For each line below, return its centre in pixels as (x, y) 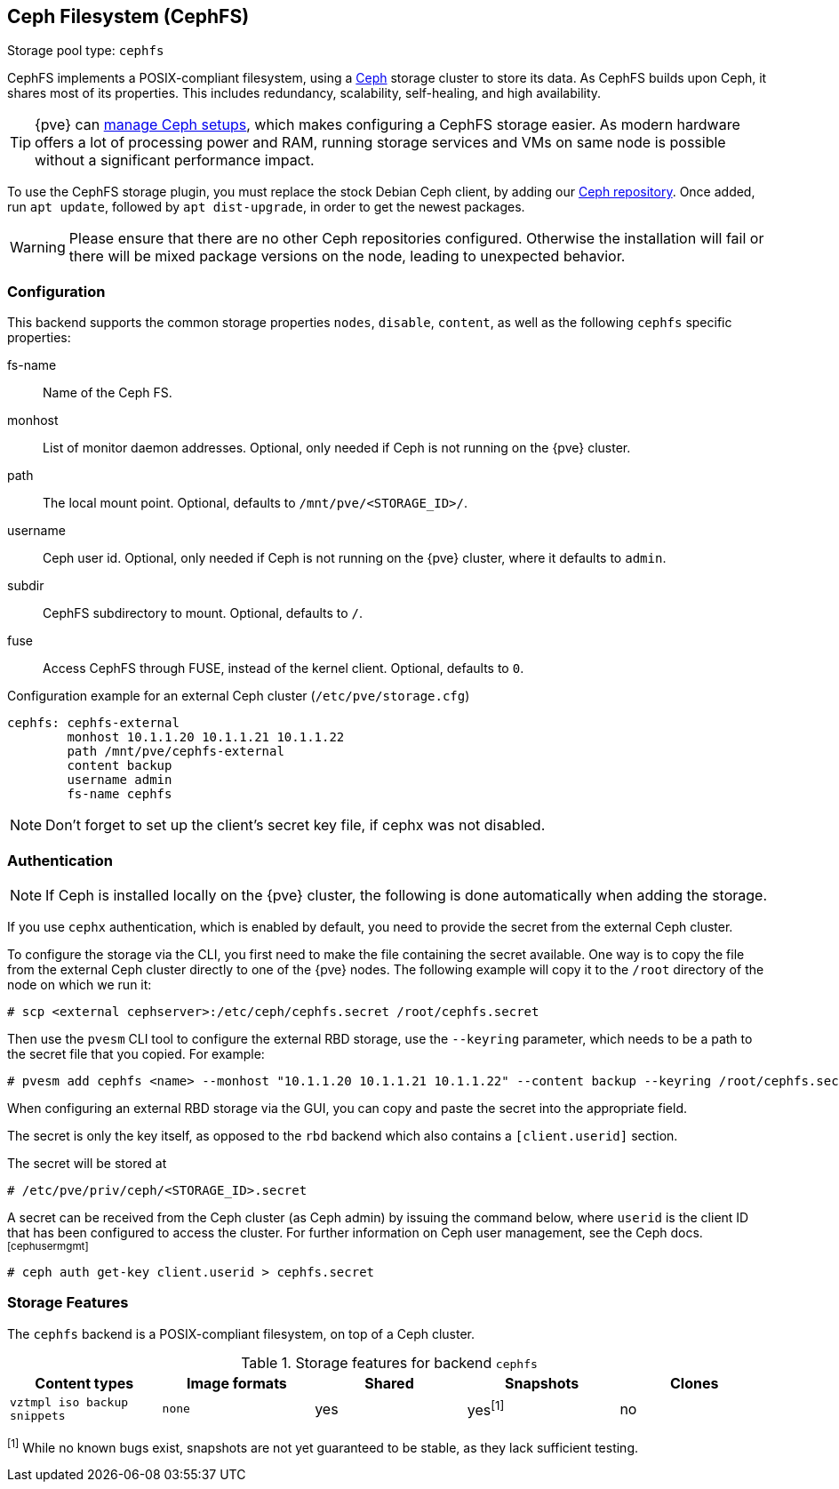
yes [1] (486, 1409)
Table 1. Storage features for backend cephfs (389, 1362)
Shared (389, 1383)
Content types (84, 1383)
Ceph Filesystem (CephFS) (128, 16)
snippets (38, 1415)
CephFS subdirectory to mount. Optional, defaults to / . (203, 613)
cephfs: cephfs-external (93, 723)
